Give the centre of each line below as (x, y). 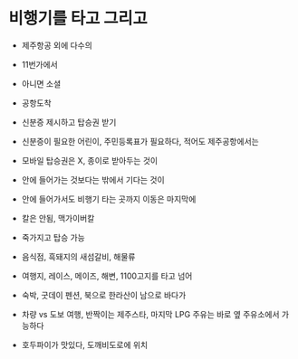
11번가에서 (39, 64)
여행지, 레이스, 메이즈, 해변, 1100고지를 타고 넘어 (107, 276)
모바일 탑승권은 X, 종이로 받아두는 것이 (90, 160)
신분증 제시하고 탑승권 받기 (69, 122)
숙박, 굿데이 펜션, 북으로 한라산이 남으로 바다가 (104, 295)
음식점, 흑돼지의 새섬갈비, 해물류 (78, 256)
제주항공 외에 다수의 (57, 45)
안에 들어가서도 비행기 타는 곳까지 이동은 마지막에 (109, 199)
